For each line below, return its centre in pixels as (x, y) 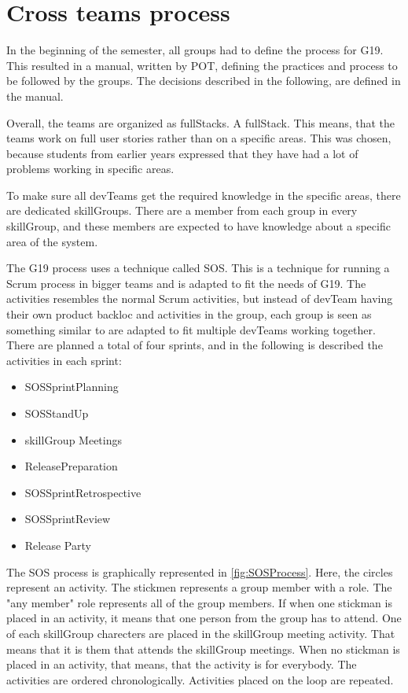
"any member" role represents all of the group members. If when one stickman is (199, 602)
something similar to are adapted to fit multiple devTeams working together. (191, 329)
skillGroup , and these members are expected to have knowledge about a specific (198, 226)
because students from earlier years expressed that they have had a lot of (182, 153)
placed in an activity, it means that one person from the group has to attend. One (204, 618)
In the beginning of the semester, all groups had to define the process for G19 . (195, 50)
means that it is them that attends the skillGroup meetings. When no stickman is (203, 649)
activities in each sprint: (64, 360)
